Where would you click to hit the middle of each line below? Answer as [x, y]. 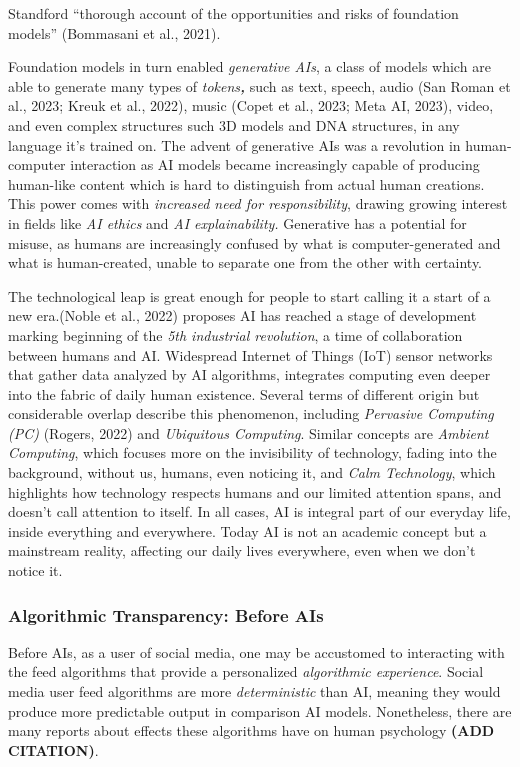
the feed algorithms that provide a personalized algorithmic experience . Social [246, 671]
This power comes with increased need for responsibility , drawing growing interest [258, 203]
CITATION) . [53, 749]
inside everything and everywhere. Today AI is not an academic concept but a [247, 530]
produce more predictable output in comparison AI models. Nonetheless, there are [260, 710]
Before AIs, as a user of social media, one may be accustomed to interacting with [256, 651]
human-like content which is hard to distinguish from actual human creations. [246, 183]
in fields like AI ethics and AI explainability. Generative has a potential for [237, 222]
